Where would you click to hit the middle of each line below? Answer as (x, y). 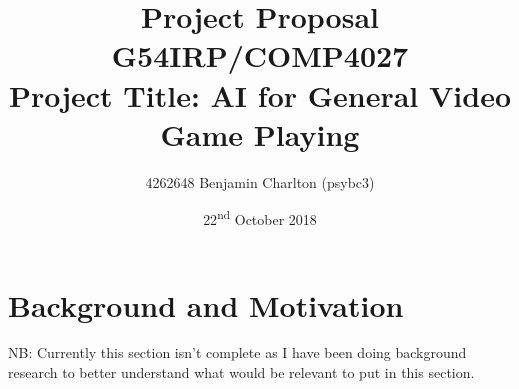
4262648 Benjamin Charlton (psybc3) (260, 181)
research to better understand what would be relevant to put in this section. (241, 372)
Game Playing (260, 133)
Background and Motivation (206, 304)
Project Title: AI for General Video (260, 94)
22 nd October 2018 (260, 217)
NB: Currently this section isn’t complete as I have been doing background (237, 352)
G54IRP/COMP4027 (260, 55)
